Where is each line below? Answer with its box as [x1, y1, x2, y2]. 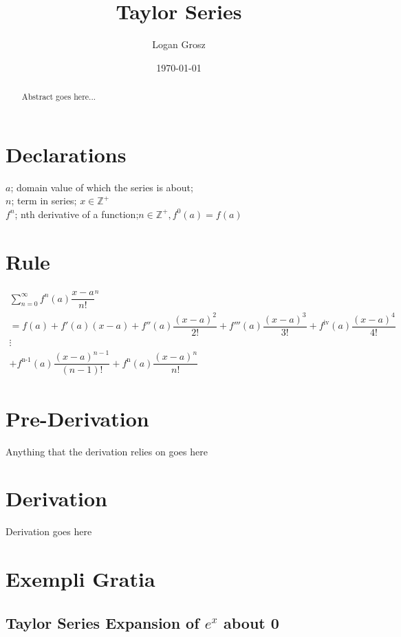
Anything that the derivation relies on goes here [6, 444, 208, 458]
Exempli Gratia [6, 565, 155, 593]
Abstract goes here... [21, 91, 96, 102]
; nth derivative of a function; [14, 206, 139, 221]
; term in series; [11, 193, 77, 208]
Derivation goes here [6, 524, 92, 539]
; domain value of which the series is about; [10, 180, 193, 194]
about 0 [224, 612, 279, 633]
